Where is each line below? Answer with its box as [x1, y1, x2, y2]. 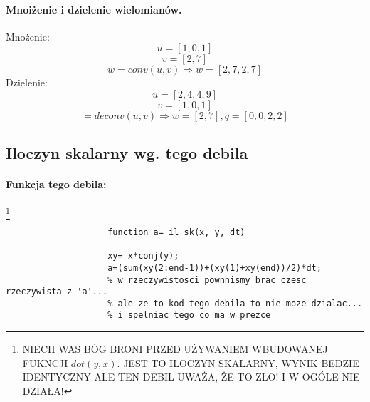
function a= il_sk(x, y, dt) [107, 227, 245, 237]
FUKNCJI [22, 355, 68, 370]
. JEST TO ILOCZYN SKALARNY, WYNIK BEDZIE [117, 355, 359, 370]
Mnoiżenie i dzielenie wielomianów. [6, 1, 182, 16]
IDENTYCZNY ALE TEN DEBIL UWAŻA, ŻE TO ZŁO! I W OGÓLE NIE [22, 369, 360, 384]
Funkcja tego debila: [6, 177, 107, 192]
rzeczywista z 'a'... [6, 287, 108, 297]
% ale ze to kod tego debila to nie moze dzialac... [107, 298, 363, 309]
